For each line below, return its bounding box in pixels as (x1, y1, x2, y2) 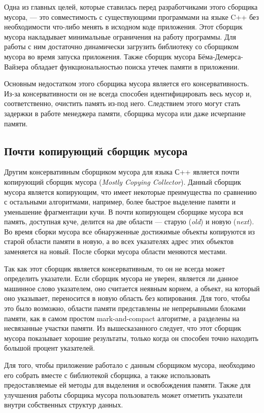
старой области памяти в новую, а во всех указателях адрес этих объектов (4, 236, 234, 247)
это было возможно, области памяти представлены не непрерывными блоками (4, 303, 246, 314)
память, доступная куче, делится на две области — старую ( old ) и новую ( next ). (4, 216, 254, 227)
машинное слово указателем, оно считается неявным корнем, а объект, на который (4, 283, 260, 293)
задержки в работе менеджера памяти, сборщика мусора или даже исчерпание (4, 108, 246, 118)
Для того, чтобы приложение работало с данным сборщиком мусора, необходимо (4, 360, 255, 370)
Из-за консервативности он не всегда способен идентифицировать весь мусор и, (4, 88, 252, 98)
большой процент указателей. (4, 342, 95, 353)
